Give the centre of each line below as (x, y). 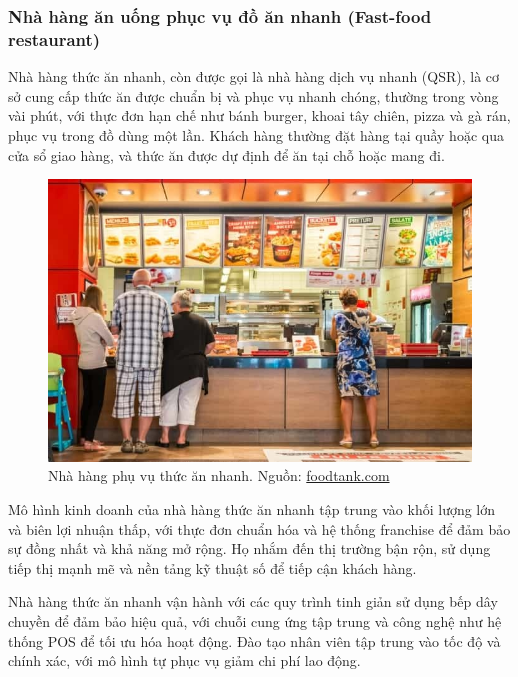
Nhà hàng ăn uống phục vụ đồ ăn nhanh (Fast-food (220, 15)
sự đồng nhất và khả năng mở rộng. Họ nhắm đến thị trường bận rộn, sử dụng (249, 548)
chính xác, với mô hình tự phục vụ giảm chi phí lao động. (184, 660)
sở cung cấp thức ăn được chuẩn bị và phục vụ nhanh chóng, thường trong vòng (253, 95)
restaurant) (54, 38)
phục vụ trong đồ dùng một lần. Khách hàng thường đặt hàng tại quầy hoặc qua (256, 134)
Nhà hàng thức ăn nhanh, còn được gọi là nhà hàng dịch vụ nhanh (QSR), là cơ (254, 76)
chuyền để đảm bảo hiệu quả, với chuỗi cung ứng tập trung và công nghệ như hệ (255, 620)
